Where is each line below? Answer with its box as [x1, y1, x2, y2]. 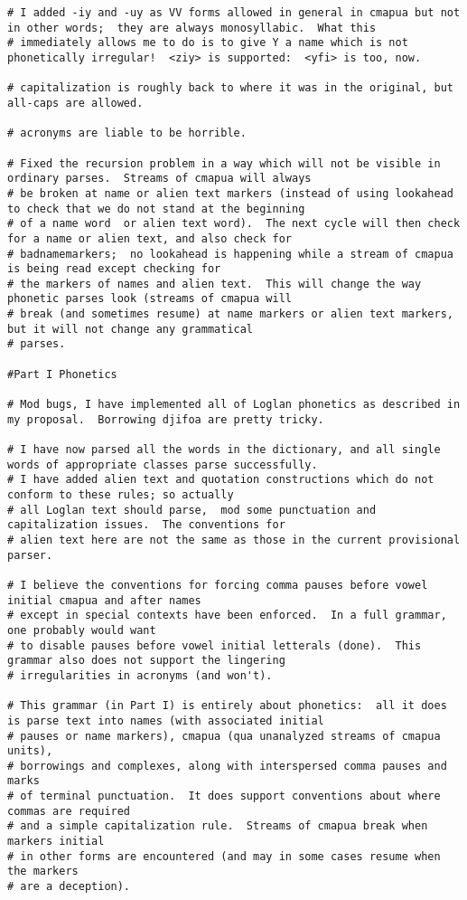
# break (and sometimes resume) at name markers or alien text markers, [7, 308, 453, 321]
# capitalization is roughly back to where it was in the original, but [7, 81, 453, 95]
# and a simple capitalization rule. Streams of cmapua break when [7, 819, 428, 833]
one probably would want [7, 623, 156, 637]
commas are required [7, 804, 131, 818]
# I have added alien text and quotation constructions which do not [7, 473, 434, 487]
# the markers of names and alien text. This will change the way [7, 277, 422, 290]
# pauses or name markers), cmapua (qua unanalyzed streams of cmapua [7, 729, 441, 743]
